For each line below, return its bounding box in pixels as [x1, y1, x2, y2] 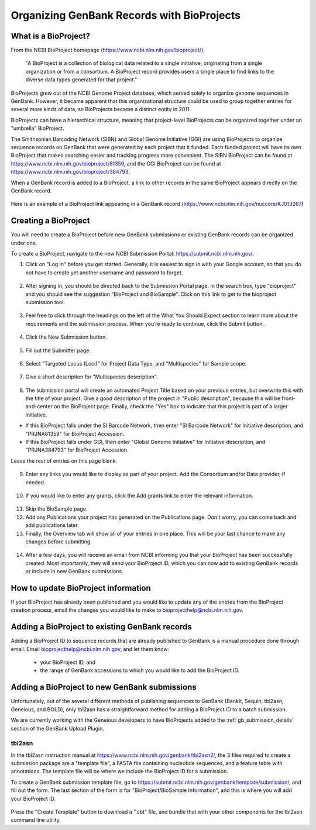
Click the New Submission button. [25, 333, 108, 340]
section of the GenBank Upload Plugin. [11, 725, 105, 732]
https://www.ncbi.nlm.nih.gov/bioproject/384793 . [11, 168, 130, 175]
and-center [25, 403, 53, 410]
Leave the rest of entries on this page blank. [11, 457, 117, 464]
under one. [11, 239, 37, 246]
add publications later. [25, 522, 79, 529]
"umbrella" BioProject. [11, 125, 64, 132]
